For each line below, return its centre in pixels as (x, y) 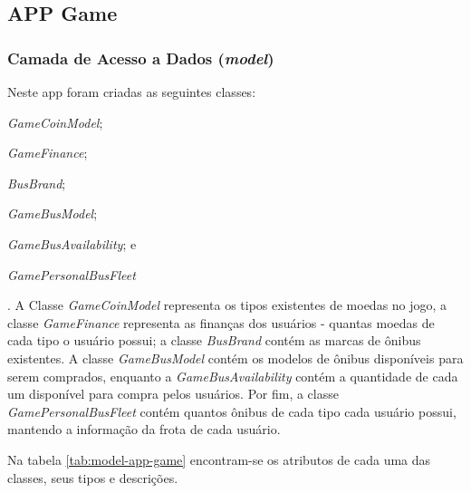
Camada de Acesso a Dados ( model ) (141, 58)
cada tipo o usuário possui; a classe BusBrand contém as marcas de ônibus (214, 340)
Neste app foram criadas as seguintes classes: (132, 92)
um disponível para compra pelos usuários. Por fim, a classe (173, 394)
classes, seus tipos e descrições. (93, 477)
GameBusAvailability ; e (72, 243)
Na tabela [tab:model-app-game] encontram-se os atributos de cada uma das (219, 459)
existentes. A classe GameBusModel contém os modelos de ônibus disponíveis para (235, 358)
